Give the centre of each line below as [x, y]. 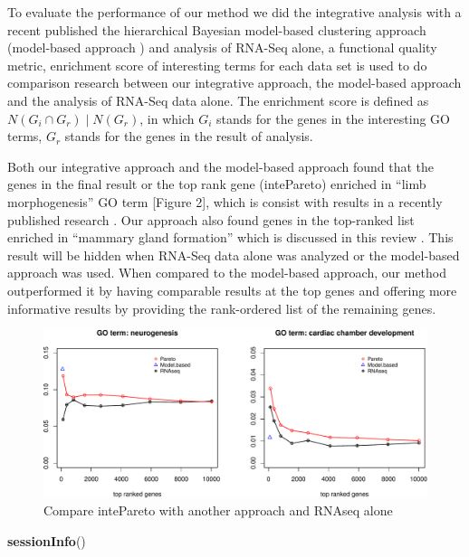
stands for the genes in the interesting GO [334, 118]
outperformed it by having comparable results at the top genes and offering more [232, 290]
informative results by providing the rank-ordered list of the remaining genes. [222, 308]
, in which [167, 118]
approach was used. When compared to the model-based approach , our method [227, 273]
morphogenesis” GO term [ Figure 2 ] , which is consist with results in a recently [225, 201]
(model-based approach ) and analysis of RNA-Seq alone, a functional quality [222, 47]
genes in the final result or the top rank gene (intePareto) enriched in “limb [217, 184]
